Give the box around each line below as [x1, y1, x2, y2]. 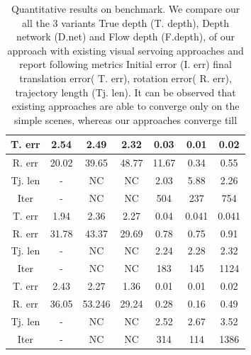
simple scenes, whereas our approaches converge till [14, 112, 238, 127]
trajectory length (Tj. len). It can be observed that [15, 84, 236, 99]
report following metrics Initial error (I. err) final [19, 57, 232, 72]
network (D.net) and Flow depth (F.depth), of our [16, 29, 235, 44]
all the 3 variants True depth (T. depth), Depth [22, 15, 230, 30]
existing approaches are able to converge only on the [11, 98, 240, 113]
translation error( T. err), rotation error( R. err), [19, 70, 232, 85]
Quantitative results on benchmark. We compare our [11, 1, 240, 16]
